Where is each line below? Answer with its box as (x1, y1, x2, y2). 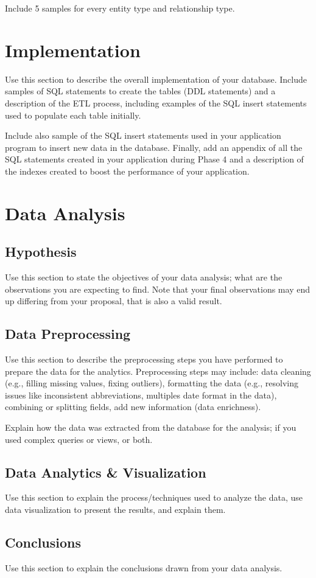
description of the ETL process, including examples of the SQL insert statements (5, 96, 307, 109)
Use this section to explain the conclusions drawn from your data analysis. (5, 561, 283, 574)
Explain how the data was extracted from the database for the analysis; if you (5, 421, 297, 433)
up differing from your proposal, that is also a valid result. (5, 294, 222, 307)
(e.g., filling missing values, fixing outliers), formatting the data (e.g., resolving (5, 377, 298, 389)
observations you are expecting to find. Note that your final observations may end (5, 282, 310, 295)
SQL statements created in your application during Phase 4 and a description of (5, 153, 304, 165)
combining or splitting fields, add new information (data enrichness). (5, 400, 261, 413)
